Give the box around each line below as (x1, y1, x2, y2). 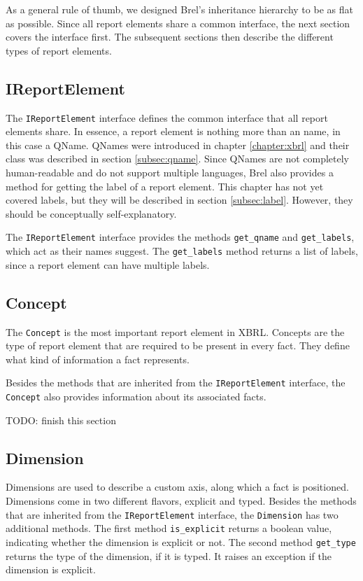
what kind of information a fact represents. (6, 351, 190, 366)
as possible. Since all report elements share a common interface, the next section (6, 15, 350, 30)
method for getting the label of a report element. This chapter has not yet (6, 178, 324, 193)
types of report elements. (6, 43, 112, 57)
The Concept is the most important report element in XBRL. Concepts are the (6, 324, 345, 339)
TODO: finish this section (6, 412, 116, 427)
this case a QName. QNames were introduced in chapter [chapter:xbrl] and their (6, 137, 350, 152)
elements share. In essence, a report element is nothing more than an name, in (6, 124, 341, 139)
